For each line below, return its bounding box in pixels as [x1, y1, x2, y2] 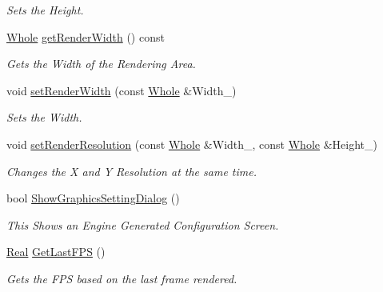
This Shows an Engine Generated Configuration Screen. [6, 216, 279, 233]
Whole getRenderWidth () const [6, 28, 165, 45]
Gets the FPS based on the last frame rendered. [6, 270, 237, 286]
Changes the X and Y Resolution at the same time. [6, 162, 257, 179]
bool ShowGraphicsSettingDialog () [6, 190, 180, 206]
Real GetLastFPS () [6, 243, 106, 260]
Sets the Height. [6, 2, 84, 18]
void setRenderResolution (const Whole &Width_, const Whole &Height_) [6, 135, 377, 152]
